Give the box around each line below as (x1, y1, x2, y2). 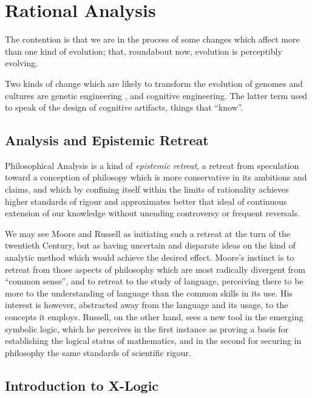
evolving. (5, 57, 38, 69)
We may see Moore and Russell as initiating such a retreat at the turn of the (5, 227, 291, 239)
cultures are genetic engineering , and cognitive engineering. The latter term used (5, 89, 308, 101)
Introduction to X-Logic (5, 376, 159, 394)
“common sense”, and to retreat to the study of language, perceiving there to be (5, 275, 304, 287)
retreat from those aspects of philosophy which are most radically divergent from (5, 262, 305, 275)
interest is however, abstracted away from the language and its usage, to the (5, 298, 288, 311)
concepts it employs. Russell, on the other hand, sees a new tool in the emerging (5, 311, 304, 323)
